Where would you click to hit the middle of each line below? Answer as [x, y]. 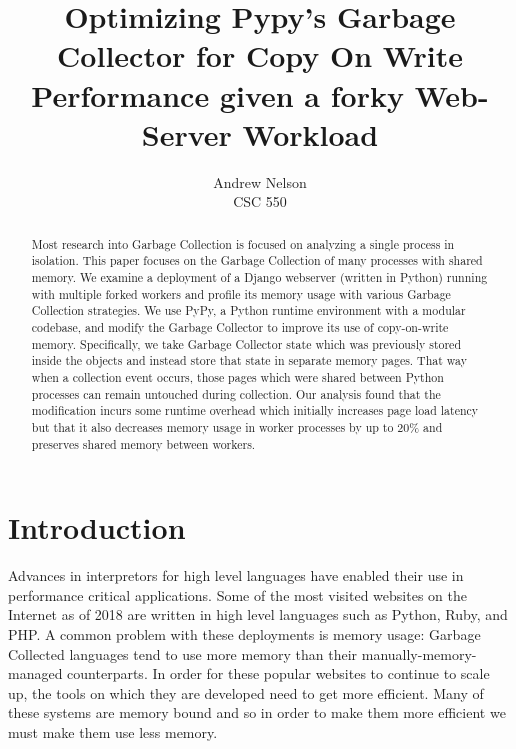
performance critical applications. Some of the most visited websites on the [237, 594]
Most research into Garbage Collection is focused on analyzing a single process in [243, 243]
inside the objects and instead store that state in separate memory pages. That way [249, 360]
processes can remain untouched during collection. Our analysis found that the [236, 393]
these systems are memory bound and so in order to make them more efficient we [257, 712]
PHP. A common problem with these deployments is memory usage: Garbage [244, 633]
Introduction [97, 527]
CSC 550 [260, 201]
